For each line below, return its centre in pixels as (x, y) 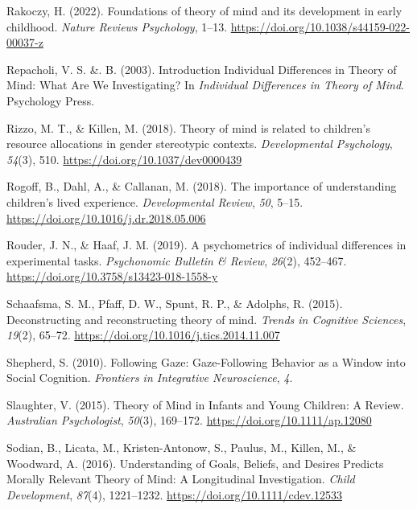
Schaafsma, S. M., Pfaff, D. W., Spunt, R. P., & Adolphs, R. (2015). (175, 303)
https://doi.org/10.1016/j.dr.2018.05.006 (106, 218)
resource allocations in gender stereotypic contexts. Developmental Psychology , (200, 144)
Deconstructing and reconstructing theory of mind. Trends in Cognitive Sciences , (206, 319)
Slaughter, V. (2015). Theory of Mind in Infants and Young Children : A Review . (205, 404)
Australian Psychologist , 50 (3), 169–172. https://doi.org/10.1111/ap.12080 (189, 420)
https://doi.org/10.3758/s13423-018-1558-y (112, 276)
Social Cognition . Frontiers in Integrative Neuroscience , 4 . (150, 378)
